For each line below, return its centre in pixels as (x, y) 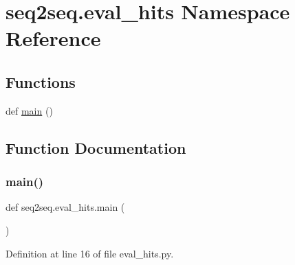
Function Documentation (96, 147)
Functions (41, 81)
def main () (29, 110)
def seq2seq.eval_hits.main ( (65, 207)
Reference (53, 38)
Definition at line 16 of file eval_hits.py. (90, 253)
